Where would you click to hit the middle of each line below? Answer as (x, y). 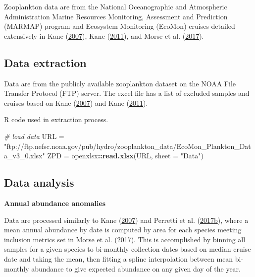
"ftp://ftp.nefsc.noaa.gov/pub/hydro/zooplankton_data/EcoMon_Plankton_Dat (127, 146)
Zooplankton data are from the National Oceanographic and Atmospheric (116, 6)
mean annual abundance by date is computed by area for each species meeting (123, 230)
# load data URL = (34, 136)
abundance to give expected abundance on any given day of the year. (136, 268)
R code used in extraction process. (56, 119)
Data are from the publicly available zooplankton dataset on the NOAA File (120, 83)
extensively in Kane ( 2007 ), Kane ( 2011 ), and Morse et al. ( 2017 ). (104, 35)
